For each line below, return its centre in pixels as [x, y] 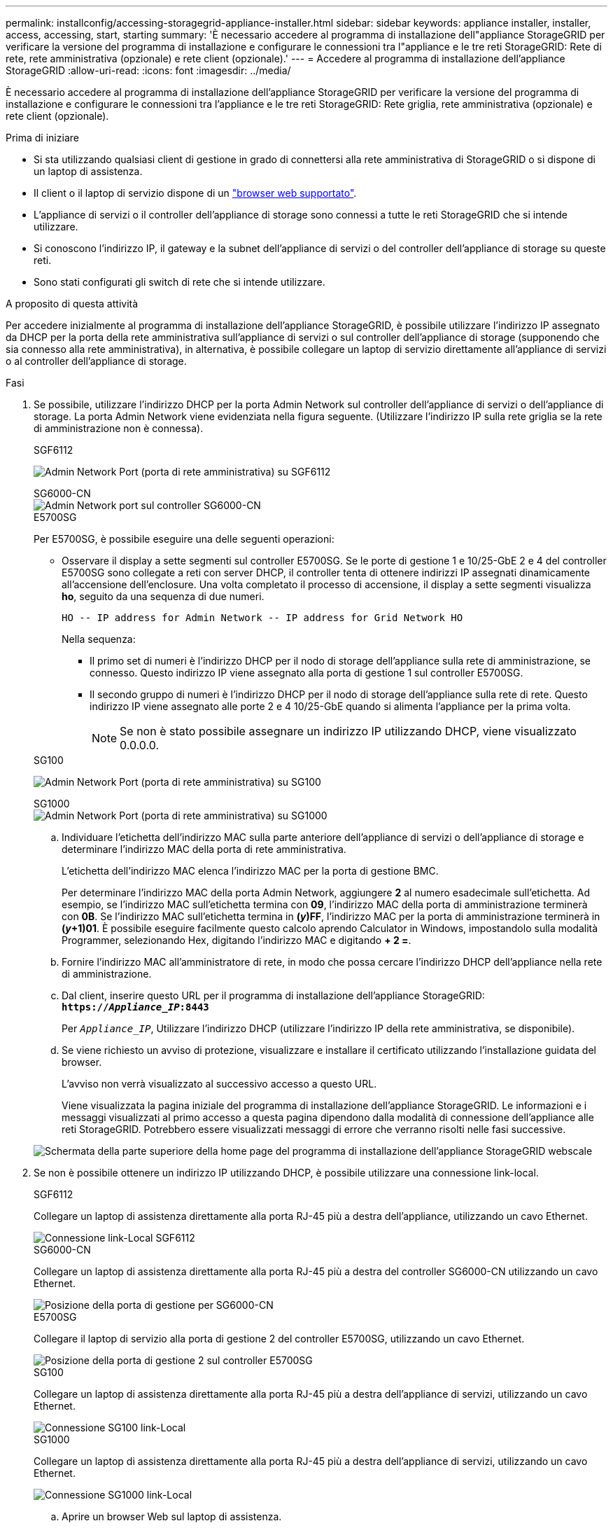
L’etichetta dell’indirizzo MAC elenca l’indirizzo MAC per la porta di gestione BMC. [250, 871]
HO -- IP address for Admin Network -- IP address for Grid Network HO [262, 618]
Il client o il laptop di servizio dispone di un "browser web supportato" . [195, 193]
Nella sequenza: [99, 639]
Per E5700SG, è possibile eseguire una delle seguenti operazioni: [184, 539]
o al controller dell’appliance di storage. [96, 361]
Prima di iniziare [42, 138]
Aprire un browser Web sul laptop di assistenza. [172, 1516]
